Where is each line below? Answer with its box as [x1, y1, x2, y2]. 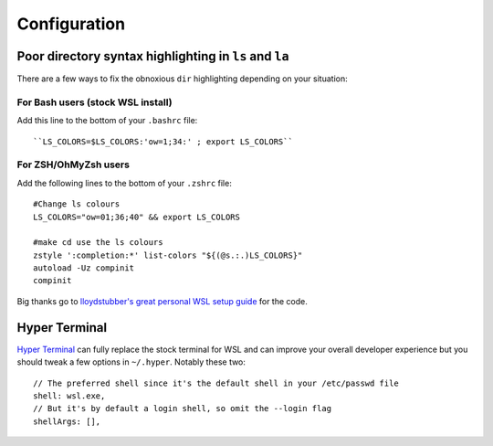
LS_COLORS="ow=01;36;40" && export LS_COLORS [33, 211, 241, 222]
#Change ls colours [33, 199, 121, 209]
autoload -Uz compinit [33, 263, 135, 273]
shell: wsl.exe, [33, 390, 106, 401]
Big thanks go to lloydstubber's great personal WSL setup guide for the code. [16, 295, 308, 306]
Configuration [16, 14, 126, 34]
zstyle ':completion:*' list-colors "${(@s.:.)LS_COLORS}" [33, 250, 303, 260]
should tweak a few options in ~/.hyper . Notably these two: [16, 356, 246, 367]
